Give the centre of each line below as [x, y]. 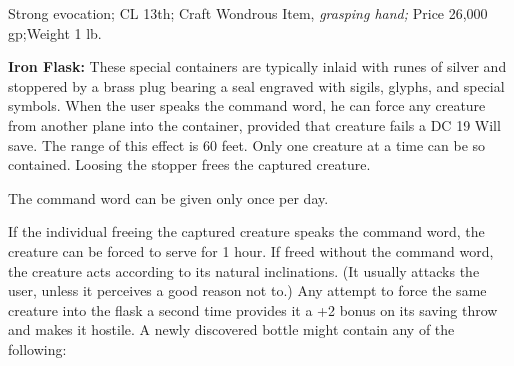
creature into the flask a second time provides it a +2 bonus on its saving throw [253, 309]
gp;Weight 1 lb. [55, 32]
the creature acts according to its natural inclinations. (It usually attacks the [244, 270]
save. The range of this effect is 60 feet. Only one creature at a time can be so [247, 144]
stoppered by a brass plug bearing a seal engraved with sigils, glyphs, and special [256, 85]
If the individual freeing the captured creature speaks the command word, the [246, 231]
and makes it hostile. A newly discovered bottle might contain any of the [231, 329]
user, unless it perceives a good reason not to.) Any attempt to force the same [247, 290]
